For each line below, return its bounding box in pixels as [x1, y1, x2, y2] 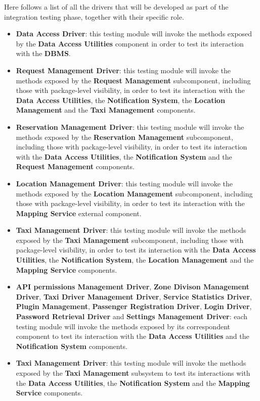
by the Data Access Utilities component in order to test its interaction [16, 38, 244, 48]
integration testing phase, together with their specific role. [4, 11, 184, 22]
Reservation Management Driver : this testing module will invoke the [16, 121, 244, 132]
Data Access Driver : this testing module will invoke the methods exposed [16, 28, 252, 39]
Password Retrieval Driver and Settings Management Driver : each [16, 311, 248, 322]
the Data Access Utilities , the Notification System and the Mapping [16, 377, 250, 388]
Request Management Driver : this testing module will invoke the [16, 65, 231, 75]
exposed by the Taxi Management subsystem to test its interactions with [16, 368, 250, 378]
